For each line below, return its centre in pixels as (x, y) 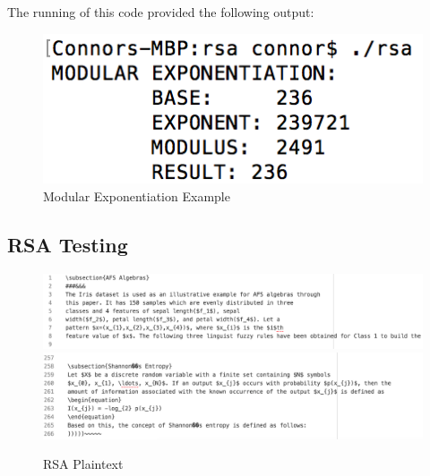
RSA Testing (68, 244)
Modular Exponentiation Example (137, 196)
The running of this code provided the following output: (161, 12)
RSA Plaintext (83, 464)
